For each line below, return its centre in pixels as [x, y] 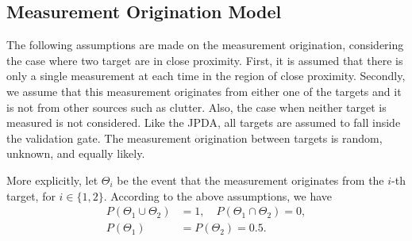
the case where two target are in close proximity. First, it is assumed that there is [205, 60]
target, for [31, 195]
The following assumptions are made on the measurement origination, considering [205, 45]
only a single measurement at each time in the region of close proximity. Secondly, [206, 76]
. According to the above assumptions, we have [218, 195]
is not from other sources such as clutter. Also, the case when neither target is [196, 107]
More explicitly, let [52, 180]
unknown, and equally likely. [76, 153]
